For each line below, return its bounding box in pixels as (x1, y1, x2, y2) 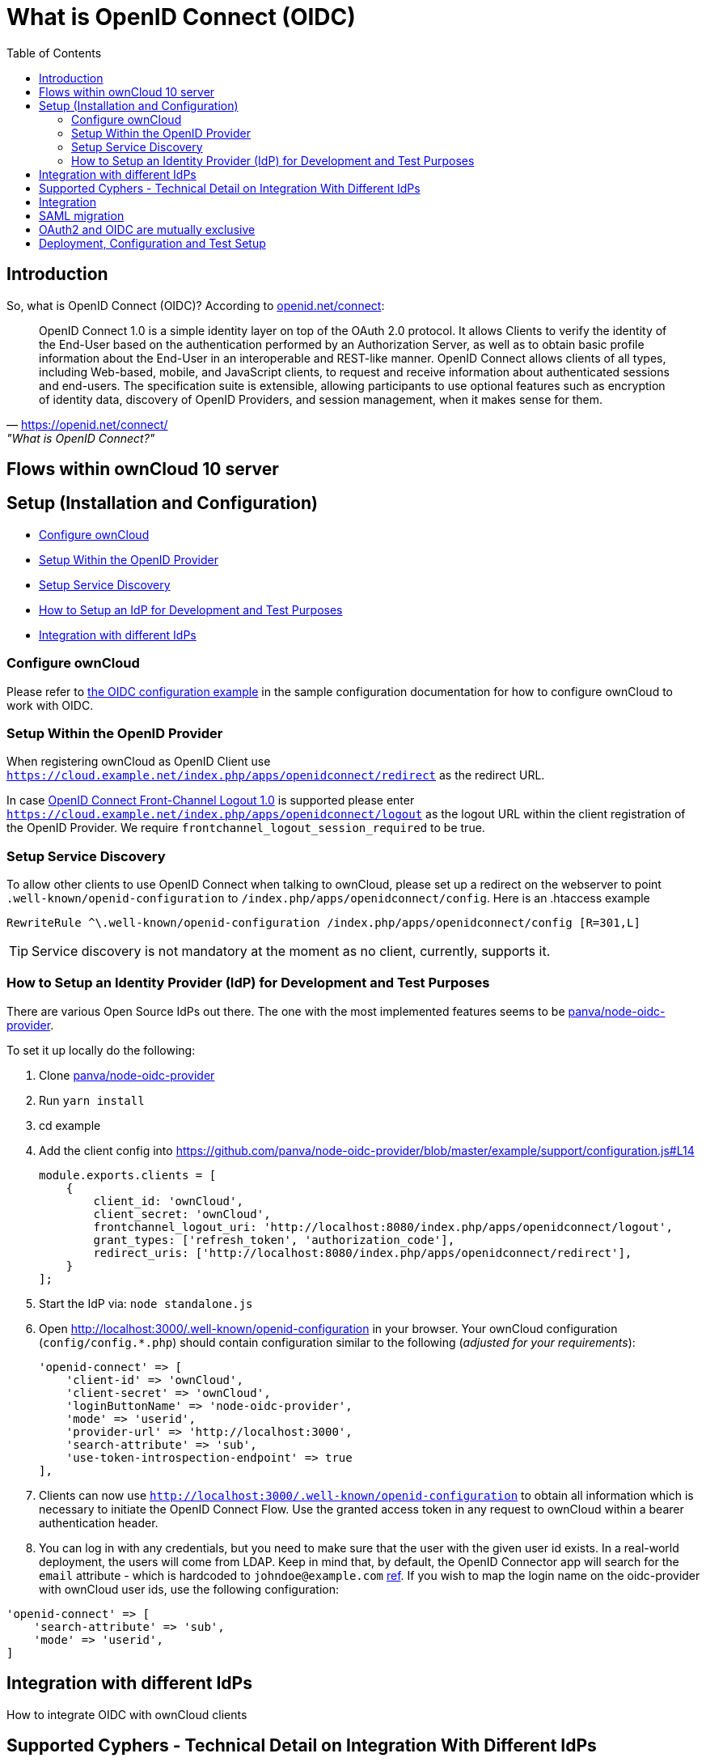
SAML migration (39, 208, 125, 223)
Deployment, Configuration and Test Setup (39, 236, 266, 250)
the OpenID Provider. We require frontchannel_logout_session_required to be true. (6, 821, 485, 835)
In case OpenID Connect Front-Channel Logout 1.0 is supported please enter (6, 793, 415, 808)
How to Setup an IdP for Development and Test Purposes (39, 602, 343, 617)
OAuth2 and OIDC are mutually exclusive (39, 222, 256, 236)
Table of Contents (6, 45, 102, 60)
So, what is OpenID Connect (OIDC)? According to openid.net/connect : (6, 298, 385, 312)
